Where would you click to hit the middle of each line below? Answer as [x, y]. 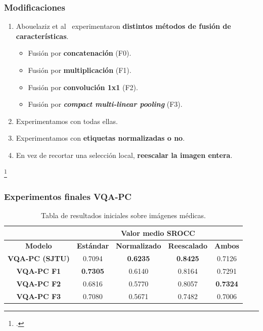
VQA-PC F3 [39, 296]
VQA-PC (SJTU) [39, 258]
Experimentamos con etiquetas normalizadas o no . [100, 138]
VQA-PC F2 [39, 283]
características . [42, 36]
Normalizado [139, 246]
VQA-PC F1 [39, 271]
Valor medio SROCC [158, 233]
